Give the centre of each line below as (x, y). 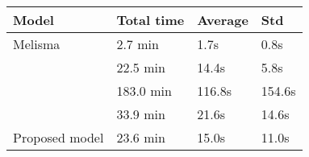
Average (223, 20)
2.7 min (138, 44)
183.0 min (144, 91)
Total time (150, 20)
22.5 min (141, 67)
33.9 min (141, 114)
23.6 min (141, 137)
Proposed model (58, 137)
